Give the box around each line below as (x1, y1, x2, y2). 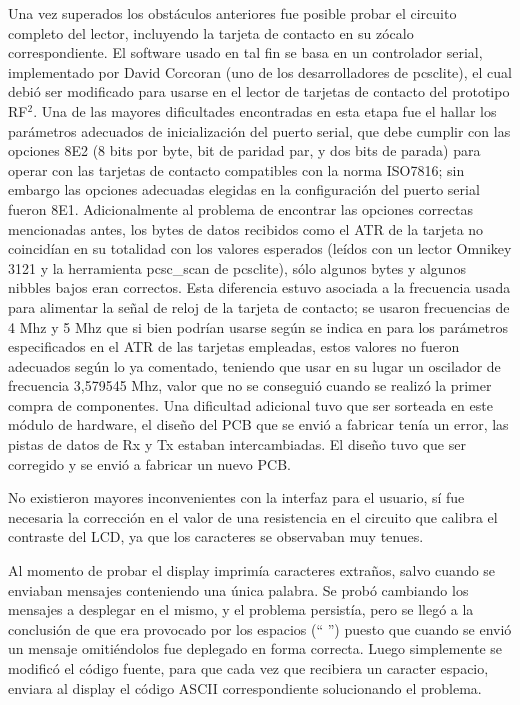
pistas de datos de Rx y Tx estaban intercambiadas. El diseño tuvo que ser (8, 434, 466, 455)
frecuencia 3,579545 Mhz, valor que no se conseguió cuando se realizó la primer (8, 375, 492, 396)
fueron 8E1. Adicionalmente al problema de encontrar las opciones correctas (8, 198, 473, 219)
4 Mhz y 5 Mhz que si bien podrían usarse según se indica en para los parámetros (8, 316, 509, 337)
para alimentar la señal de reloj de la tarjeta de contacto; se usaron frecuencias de (8, 296, 510, 317)
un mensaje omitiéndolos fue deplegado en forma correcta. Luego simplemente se (8, 638, 503, 659)
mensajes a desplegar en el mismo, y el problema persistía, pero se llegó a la (8, 599, 474, 620)
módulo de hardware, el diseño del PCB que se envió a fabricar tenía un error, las (8, 414, 509, 435)
